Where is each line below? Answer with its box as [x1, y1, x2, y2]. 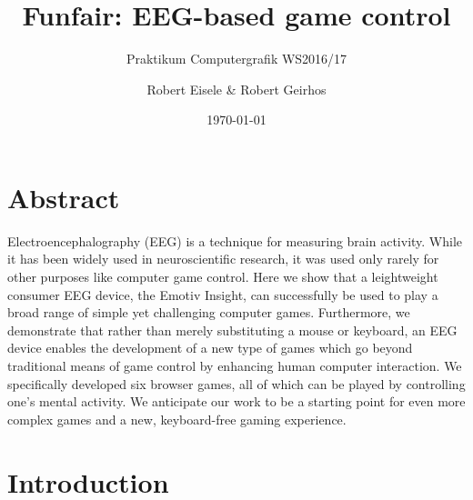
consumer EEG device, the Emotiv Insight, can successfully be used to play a [7, 285, 438, 304]
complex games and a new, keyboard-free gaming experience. [7, 409, 347, 428]
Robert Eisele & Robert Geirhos [146, 79, 327, 98]
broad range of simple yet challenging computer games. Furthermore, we [7, 303, 410, 322]
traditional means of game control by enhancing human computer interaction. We [7, 356, 462, 375]
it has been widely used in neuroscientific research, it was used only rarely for [7, 249, 439, 268]
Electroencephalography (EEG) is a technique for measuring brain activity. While [7, 231, 463, 250]
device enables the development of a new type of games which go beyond [7, 338, 413, 357]
